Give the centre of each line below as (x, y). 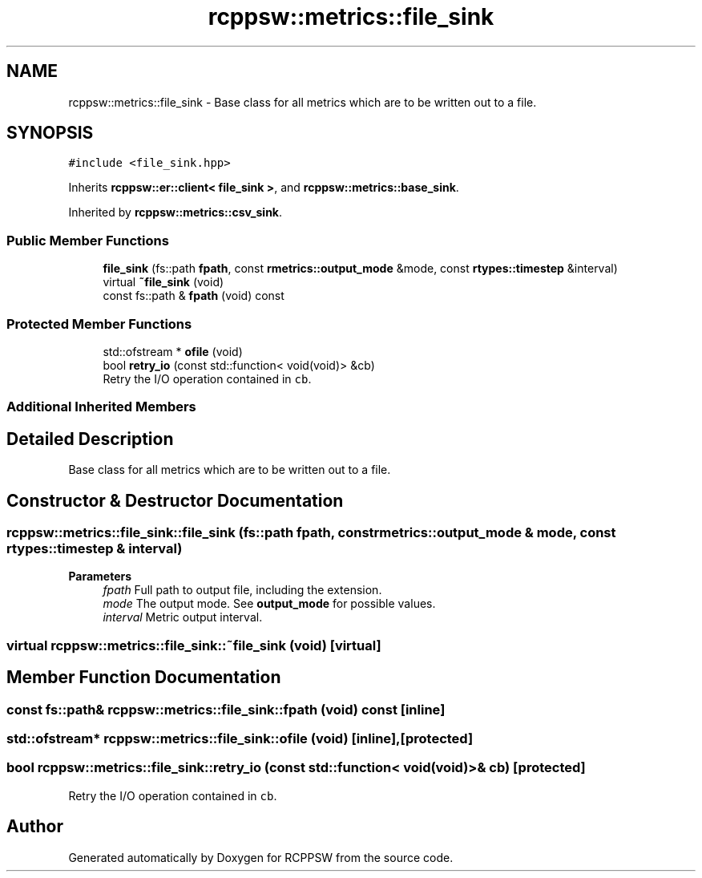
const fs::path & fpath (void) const (194, 296)
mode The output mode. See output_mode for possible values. (269, 604)
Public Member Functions (88, 240)
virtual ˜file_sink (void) (163, 282)
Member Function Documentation (144, 678)
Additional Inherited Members (101, 407)
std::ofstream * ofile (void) (173, 351)
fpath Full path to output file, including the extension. (242, 590)
